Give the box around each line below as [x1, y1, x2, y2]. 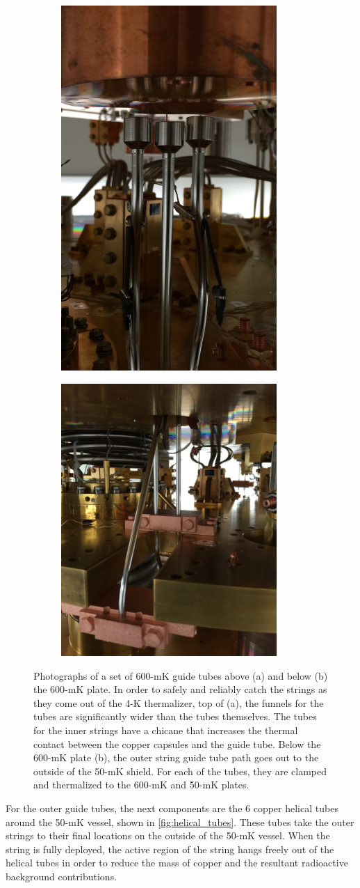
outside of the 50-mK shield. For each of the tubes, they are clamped [33, 763, 327, 778]
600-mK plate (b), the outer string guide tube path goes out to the [33, 750, 319, 765]
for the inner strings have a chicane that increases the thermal [33, 722, 298, 737]
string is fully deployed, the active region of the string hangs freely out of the [6, 841, 334, 856]
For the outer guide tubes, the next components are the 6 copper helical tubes [6, 800, 338, 815]
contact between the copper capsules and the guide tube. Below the [33, 736, 321, 751]
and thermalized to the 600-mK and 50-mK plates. [33, 777, 249, 792]
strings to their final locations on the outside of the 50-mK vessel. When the [6, 828, 330, 843]
